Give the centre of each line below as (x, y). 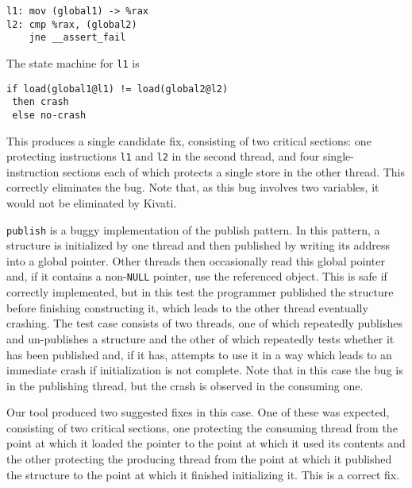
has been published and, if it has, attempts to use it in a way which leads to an (199, 354)
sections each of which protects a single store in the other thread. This (233, 171)
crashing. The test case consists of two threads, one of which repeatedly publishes (204, 323)
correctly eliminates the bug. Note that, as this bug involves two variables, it (193, 187)
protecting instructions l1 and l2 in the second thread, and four (163, 156)
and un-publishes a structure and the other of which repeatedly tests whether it (200, 338)
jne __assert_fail (77, 38)
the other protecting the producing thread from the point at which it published (199, 459)
